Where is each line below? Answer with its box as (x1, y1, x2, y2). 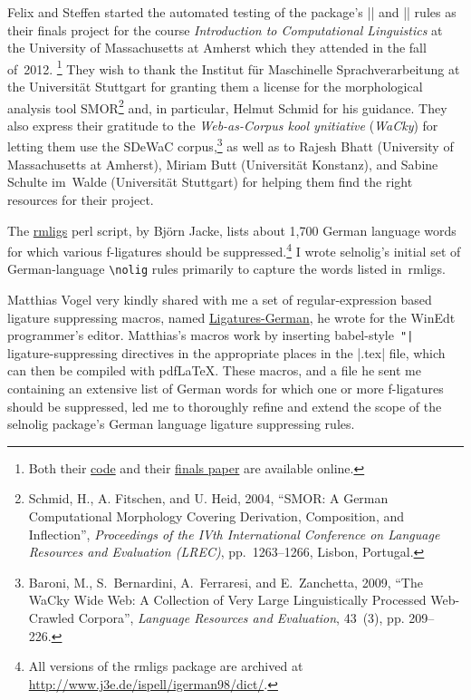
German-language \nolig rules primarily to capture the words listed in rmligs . (7, 259, 446, 278)
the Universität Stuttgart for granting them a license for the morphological (7, 77, 423, 96)
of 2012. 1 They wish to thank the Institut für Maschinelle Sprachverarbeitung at (7, 56, 460, 78)
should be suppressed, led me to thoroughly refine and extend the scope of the (7, 396, 442, 415)
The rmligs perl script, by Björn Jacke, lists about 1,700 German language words (7, 220, 457, 239)
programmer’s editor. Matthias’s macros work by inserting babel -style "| (7, 326, 414, 345)
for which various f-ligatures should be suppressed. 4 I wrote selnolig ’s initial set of (7, 239, 461, 260)
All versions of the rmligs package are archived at (28, 656, 303, 676)
